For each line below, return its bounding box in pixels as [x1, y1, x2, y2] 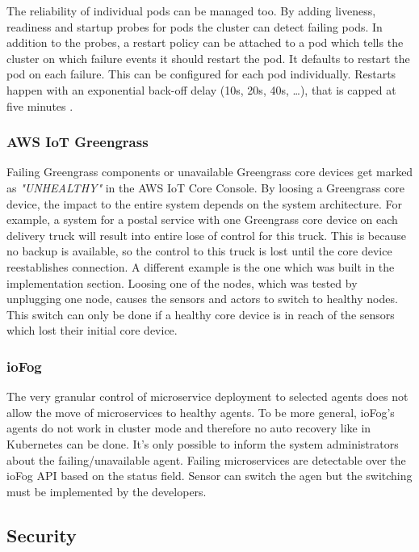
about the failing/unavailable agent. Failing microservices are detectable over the [6, 451, 406, 468]
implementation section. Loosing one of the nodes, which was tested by [6, 274, 358, 291]
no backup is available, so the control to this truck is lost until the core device [6, 242, 392, 259]
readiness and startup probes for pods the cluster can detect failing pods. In [6, 18, 383, 35]
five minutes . [6, 97, 73, 114]
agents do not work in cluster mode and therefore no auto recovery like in [6, 419, 371, 436]
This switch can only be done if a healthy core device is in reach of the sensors [6, 305, 395, 322]
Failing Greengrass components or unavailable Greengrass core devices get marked [6, 163, 413, 180]
